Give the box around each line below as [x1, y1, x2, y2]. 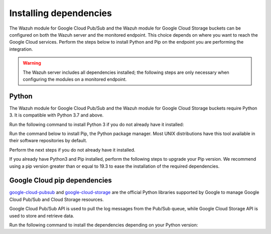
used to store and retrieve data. [9, 212, 75, 218]
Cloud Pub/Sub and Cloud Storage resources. [9, 196, 104, 202]
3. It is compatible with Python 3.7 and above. [9, 112, 104, 118]
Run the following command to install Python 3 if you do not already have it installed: [9, 121, 184, 128]
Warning [23, 60, 41, 66]
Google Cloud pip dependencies [9, 176, 112, 185]
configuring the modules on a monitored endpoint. [23, 76, 127, 82]
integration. [9, 46, 33, 52]
